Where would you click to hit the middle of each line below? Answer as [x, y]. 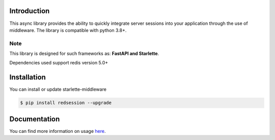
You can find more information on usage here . [58, 131]
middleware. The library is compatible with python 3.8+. [68, 30]
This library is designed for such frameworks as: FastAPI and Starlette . [84, 54]
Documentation [35, 119]
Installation [28, 77]
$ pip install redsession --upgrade [66, 103]
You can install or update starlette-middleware [58, 89]
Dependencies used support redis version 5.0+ [59, 63]
